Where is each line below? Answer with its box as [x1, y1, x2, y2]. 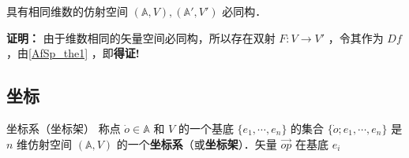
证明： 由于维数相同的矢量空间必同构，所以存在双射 [6, 29, 276, 46]
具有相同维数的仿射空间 [6, 3, 128, 19]
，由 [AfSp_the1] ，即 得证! [6, 45, 140, 61]
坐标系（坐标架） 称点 [6, 119, 121, 136]
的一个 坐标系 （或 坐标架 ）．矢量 [116, 135, 277, 152]
